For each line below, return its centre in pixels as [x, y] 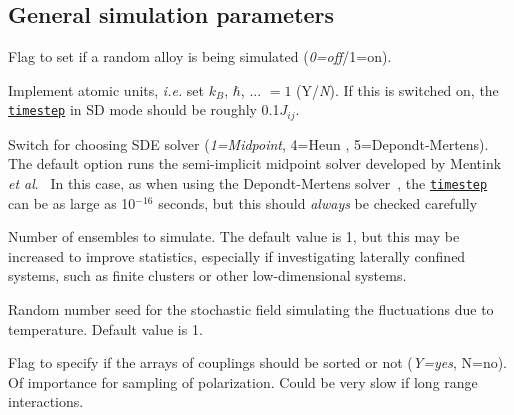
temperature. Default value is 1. [105, 328]
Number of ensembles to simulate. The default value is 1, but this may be [234, 236]
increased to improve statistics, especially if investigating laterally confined [237, 255]
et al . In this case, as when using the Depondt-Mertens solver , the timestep [248, 183]
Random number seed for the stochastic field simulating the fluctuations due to [251, 309]
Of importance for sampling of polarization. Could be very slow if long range [243, 381]
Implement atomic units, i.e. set [106, 89]
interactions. [46, 401]
